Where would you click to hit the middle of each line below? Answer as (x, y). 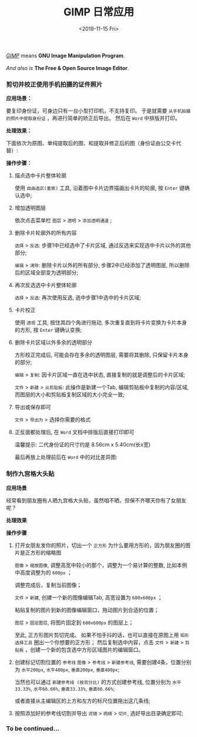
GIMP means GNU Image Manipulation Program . (66, 55)
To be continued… (33, 729)
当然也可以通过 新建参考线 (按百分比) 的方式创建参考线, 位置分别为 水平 (98, 682)
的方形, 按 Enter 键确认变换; (48, 330)
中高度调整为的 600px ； (43, 572)
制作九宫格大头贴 (30, 474)
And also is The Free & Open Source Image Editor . (68, 68)
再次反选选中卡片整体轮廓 (46, 285)
